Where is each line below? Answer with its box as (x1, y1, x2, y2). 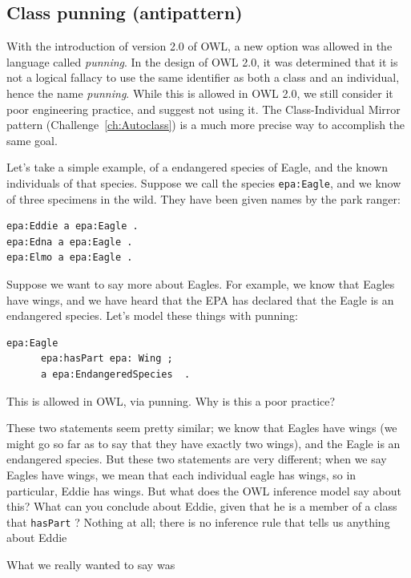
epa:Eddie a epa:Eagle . (6, 220, 139, 232)
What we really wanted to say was (6, 556, 175, 572)
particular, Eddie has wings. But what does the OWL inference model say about (6, 482, 401, 499)
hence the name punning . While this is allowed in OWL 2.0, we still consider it (6, 84, 393, 101)
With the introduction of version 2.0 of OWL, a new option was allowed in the (6, 38, 393, 55)
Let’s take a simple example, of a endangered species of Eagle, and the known (6, 159, 388, 176)
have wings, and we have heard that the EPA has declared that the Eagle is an (6, 291, 394, 308)
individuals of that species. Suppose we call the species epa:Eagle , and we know (6, 174, 401, 191)
